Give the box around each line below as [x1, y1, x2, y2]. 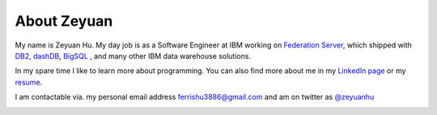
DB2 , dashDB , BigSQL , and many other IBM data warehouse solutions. [15, 51, 251, 60]
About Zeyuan [15, 12, 113, 30]
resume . [15, 77, 43, 87]
